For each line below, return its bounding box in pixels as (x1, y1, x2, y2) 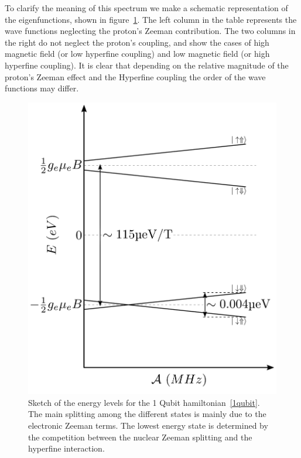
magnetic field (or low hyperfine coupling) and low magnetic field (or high (5, 47, 270, 60)
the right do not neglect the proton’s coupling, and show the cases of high (5, 36, 269, 48)
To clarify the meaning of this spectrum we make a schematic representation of (5, 2, 288, 13)
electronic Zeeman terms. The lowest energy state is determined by (28, 419, 268, 431)
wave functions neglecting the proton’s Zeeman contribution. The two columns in (5, 25, 296, 37)
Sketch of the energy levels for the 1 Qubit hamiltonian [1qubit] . (28, 396, 260, 408)
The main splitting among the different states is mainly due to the (28, 408, 266, 420)
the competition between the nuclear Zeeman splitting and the (28, 430, 252, 443)
